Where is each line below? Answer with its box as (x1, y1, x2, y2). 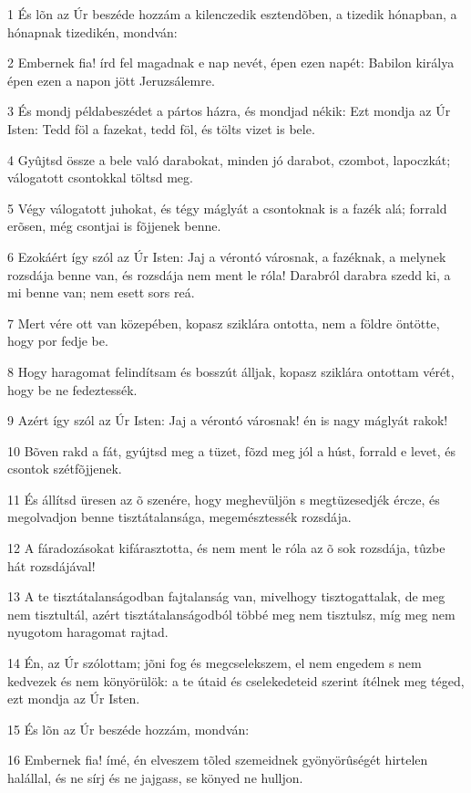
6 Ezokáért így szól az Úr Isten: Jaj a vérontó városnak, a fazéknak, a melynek (7, 246, 446, 266)
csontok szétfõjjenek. (7, 459, 122, 478)
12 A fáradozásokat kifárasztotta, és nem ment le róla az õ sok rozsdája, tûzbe (7, 538, 445, 558)
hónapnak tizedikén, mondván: (7, 22, 178, 41)
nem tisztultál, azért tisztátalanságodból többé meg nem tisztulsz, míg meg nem (7, 604, 456, 623)
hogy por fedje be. (7, 331, 108, 350)
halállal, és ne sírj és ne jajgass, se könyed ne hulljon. (7, 768, 303, 787)
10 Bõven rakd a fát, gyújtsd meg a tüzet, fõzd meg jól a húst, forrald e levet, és (7, 441, 456, 460)
